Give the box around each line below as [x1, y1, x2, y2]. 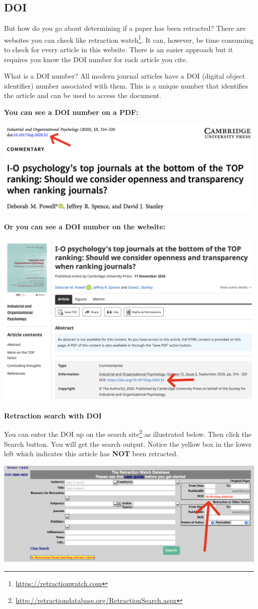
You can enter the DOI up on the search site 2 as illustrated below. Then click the [4, 427, 252, 439]
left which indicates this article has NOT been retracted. [4, 448, 178, 459]
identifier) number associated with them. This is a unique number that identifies [4, 80, 249, 91]
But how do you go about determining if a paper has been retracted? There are [4, 23, 246, 33]
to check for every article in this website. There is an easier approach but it [4, 44, 233, 55]
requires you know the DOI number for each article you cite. [4, 54, 188, 64]
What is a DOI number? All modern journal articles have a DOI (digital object [4, 71, 245, 81]
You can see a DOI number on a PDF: [4, 107, 138, 117]
